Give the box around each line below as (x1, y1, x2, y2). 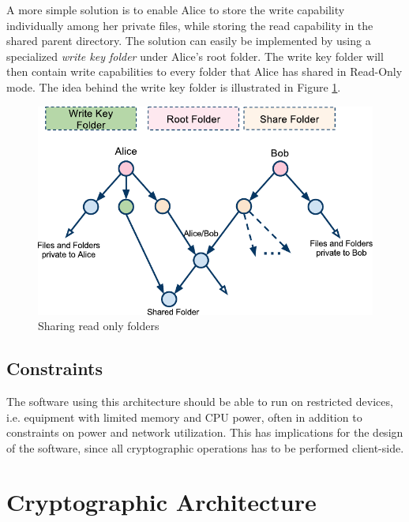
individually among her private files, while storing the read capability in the (6, 17, 373, 33)
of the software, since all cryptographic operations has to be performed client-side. (6, 439, 404, 456)
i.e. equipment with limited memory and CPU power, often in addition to (6, 408, 362, 425)
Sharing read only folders (38, 317, 159, 334)
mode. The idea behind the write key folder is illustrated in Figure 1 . (6, 78, 341, 95)
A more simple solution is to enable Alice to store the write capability (6, 2, 345, 17)
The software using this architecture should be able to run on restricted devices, (6, 392, 393, 409)
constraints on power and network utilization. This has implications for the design (6, 424, 403, 441)
